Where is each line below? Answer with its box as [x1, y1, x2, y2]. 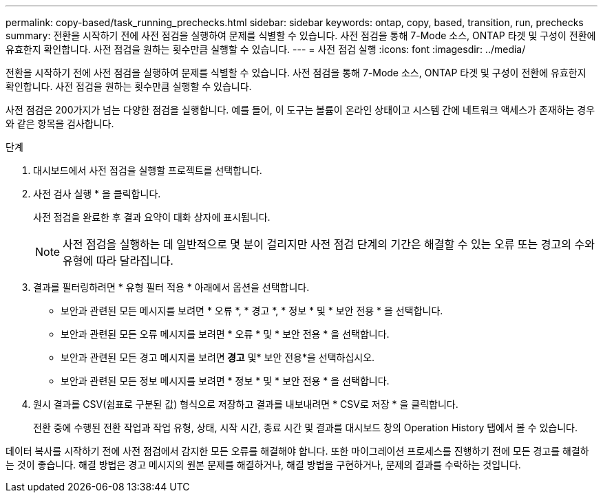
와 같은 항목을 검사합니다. [6, 118, 114, 129]
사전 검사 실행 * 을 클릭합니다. [33, 188, 161, 199]
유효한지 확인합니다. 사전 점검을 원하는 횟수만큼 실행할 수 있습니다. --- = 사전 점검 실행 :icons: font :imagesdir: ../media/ [6, 43, 526, 55]
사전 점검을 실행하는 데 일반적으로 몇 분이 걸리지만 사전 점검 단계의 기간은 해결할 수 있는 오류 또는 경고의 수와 [63, 237, 595, 251]
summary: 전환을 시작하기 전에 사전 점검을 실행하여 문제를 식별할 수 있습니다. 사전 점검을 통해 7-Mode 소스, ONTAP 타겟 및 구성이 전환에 [6, 30, 596, 41]
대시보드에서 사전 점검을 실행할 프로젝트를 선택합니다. [33, 164, 262, 176]
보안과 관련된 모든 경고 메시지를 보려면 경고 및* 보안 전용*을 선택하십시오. [61, 351, 375, 363]
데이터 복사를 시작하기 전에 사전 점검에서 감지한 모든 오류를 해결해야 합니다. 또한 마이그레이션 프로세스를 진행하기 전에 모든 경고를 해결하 [6, 445, 589, 457]
